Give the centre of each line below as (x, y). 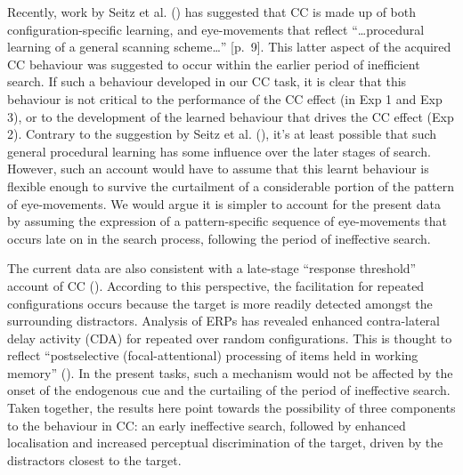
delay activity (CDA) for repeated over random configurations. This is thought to (230, 338)
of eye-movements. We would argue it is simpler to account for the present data (224, 203)
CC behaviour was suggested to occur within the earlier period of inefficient (214, 64)
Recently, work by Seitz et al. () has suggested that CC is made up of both (212, 12)
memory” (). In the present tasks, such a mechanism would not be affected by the (230, 372)
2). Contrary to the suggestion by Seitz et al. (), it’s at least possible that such (222, 134)
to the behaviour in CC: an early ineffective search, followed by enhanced (207, 425)
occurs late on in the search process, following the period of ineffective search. (219, 238)
